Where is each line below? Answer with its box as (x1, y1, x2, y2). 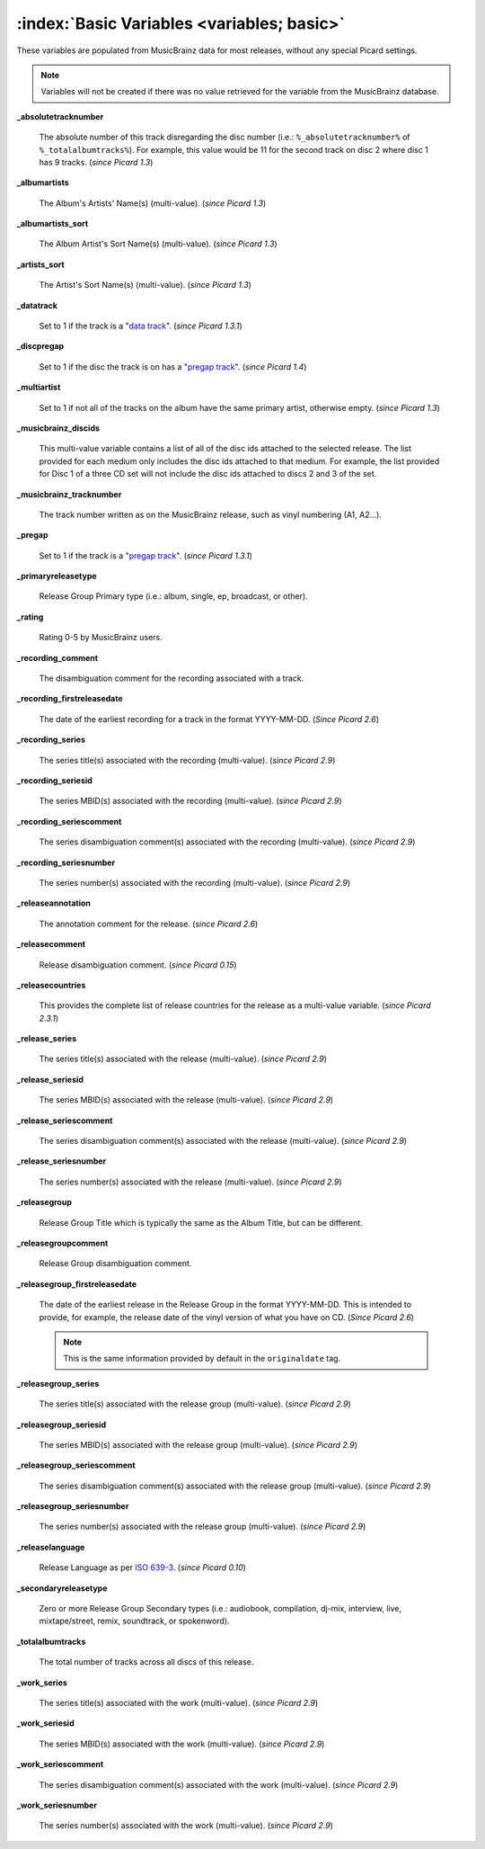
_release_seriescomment (16, 1115, 113, 1126)
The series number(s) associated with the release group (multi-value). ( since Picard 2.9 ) (39, 1521, 366, 1532)
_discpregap (16, 341, 65, 352)
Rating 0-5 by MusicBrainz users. (39, 632, 163, 643)
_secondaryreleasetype (16, 1583, 108, 1594)
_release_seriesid (16, 1074, 84, 1085)
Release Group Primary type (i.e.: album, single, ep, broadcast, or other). (39, 591, 309, 602)
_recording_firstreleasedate (16, 693, 123, 704)
